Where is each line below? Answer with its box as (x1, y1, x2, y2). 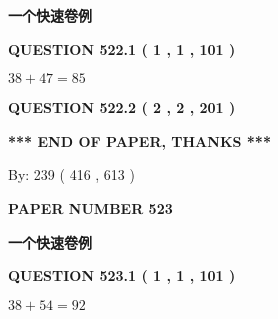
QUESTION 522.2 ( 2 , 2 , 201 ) (8, 97, 236, 118)
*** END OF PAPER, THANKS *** (8, 130, 271, 151)
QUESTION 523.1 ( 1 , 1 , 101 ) (8, 265, 236, 286)
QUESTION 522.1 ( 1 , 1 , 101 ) (8, 38, 236, 59)
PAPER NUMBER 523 (8, 197, 173, 218)
